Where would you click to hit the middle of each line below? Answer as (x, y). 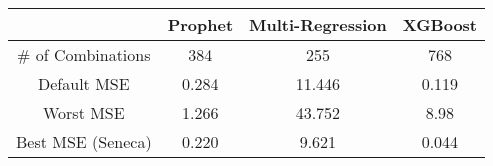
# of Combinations (84, 54)
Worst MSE (83, 112)
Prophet (200, 24)
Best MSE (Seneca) (84, 141)
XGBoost (440, 24)
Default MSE (84, 83)
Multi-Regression (318, 24)
